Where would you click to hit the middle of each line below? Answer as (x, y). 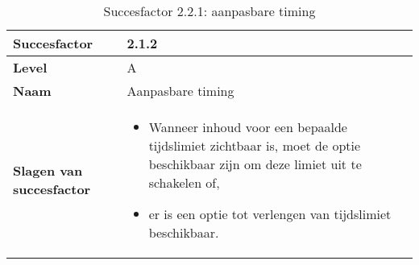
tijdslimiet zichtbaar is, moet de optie (255, 145)
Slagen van (48, 170)
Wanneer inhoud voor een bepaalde (248, 127)
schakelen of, (184, 182)
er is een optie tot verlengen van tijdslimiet (270, 214)
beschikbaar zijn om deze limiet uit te (255, 164)
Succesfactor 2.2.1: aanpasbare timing (209, 11)
